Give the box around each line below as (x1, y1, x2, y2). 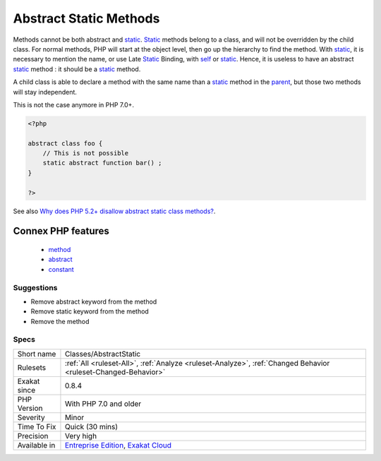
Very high (64, 431, 97, 441)
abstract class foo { (28, 139, 103, 148)
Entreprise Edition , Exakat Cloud (64, 440, 172, 450)
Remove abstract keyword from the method (30, 297, 157, 306)
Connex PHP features (13, 225, 109, 237)
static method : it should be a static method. (13, 64, 141, 73)
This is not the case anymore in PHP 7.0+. (13, 100, 134, 109)
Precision (17, 431, 49, 441)
